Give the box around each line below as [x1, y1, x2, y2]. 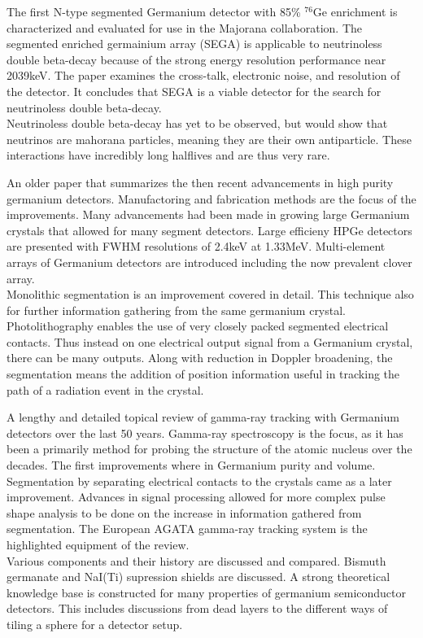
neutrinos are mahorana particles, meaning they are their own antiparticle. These [7, 130, 412, 147]
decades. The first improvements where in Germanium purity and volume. [7, 457, 376, 474]
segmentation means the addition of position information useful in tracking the [7, 365, 400, 382]
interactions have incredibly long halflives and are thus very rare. [7, 146, 330, 164]
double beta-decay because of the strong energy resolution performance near [7, 50, 386, 68]
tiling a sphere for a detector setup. [7, 615, 183, 632]
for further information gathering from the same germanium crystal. [7, 301, 347, 318]
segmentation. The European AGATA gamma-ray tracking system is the [7, 520, 368, 537]
